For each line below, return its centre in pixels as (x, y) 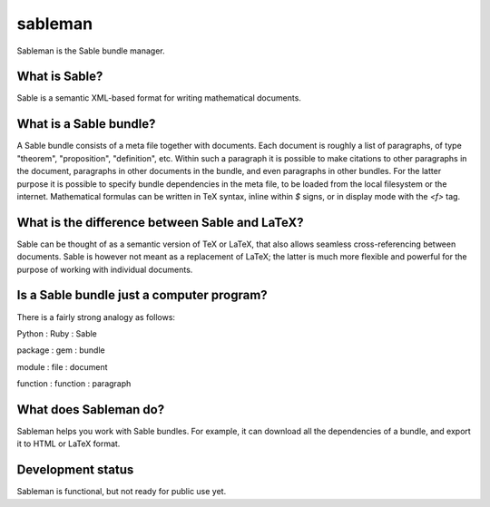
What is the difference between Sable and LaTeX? (160, 222)
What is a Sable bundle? (86, 124)
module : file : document (62, 366)
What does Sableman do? (91, 409)
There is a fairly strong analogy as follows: (96, 317)
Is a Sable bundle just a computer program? (142, 295)
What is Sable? (60, 77)
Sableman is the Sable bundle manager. (91, 51)
